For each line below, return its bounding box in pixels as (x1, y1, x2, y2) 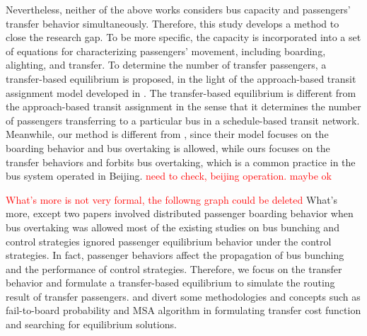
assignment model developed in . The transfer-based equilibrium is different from (6, 85, 356, 100)
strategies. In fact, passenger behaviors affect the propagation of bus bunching (6, 248, 344, 262)
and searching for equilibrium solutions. (6, 317, 177, 332)
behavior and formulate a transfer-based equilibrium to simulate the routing (6, 275, 335, 290)
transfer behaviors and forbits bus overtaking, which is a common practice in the (6, 154, 356, 169)
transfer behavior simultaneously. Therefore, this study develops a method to (6, 16, 339, 30)
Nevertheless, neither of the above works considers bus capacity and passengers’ (6, 2, 351, 16)
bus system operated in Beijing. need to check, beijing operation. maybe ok (6, 168, 332, 183)
